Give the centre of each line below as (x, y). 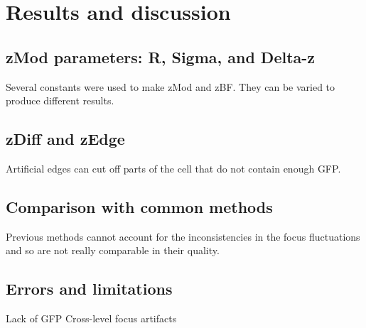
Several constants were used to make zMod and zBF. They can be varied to (171, 86)
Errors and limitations (89, 289)
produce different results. (60, 100)
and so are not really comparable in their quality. (113, 250)
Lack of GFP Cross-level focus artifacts (91, 318)
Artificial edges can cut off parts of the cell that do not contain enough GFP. (173, 168)
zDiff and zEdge (65, 139)
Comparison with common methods (139, 206)
